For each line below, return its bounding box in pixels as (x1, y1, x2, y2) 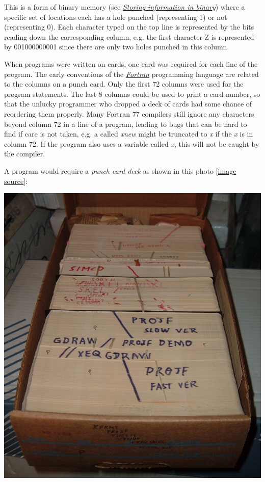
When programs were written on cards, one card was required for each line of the (4, 58, 258, 69)
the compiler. (4, 148, 45, 159)
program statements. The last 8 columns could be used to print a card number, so (4, 88, 260, 99)
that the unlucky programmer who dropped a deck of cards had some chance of (4, 98, 252, 109)
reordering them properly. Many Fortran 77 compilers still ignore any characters (4, 108, 254, 119)
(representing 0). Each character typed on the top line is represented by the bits (4, 21, 254, 32)
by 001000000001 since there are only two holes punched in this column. (4, 41, 229, 52)
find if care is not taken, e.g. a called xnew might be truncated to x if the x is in (4, 128, 253, 139)
